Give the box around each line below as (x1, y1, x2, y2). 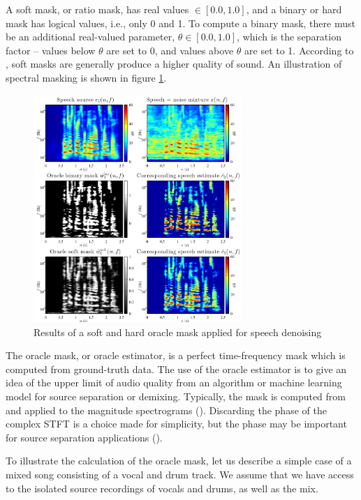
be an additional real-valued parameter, (6, 29, 175, 44)
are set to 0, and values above (106, 43, 234, 57)
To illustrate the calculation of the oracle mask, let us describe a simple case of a (6, 453, 352, 468)
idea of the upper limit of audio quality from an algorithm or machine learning (6, 375, 342, 390)
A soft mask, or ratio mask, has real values (6, 2, 189, 16)
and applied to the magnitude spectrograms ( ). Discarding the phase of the (6, 402, 327, 417)
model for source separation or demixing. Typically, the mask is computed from (6, 388, 346, 403)
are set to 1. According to (244, 43, 354, 57)
